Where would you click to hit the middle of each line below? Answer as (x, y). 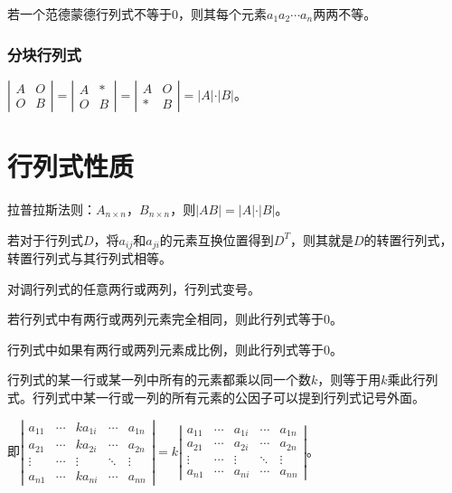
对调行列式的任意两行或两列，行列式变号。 (134, 288)
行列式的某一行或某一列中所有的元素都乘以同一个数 (159, 379)
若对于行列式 (45, 239)
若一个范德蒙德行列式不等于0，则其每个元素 (137, 14)
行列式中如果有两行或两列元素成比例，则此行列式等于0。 (175, 349)
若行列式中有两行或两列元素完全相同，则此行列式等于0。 (175, 319)
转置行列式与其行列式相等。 (89, 257)
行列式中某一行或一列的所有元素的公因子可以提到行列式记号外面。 (228, 397)
